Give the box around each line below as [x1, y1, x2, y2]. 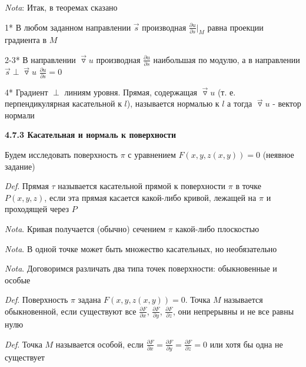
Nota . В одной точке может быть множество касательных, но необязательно [5, 242, 277, 254]
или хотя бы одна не [209, 338, 283, 350]
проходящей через [5, 203, 69, 215]
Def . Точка [5, 338, 42, 350]
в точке [235, 180, 261, 192]
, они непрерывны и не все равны [172, 305, 294, 317]
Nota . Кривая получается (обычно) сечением [5, 222, 166, 234]
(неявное [262, 148, 294, 160]
